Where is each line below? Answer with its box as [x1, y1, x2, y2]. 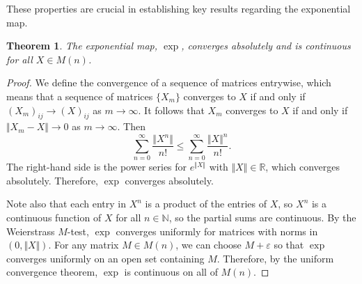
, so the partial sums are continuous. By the [168, 210, 356, 225]
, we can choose [175, 237, 242, 252]
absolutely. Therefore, [6, 173, 99, 187]
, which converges [265, 159, 340, 174]
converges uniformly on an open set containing [6, 251, 205, 265]
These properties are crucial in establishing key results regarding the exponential [6, 1, 351, 15]
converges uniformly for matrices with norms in [116, 223, 318, 238]
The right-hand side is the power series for [6, 159, 187, 174]
